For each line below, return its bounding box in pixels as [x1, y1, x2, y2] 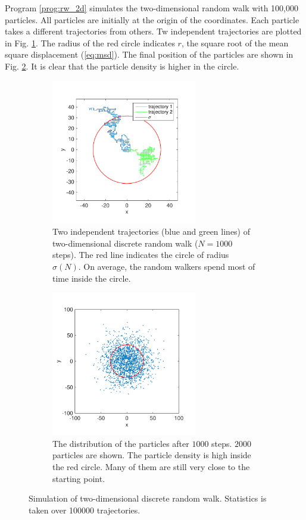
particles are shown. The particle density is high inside [52, 449, 251, 461]
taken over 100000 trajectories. [29, 503, 140, 516]
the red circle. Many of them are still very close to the [52, 460, 250, 472]
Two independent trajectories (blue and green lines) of [52, 225, 251, 238]
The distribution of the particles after [52, 437, 189, 449]
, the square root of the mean [181, 36, 289, 49]
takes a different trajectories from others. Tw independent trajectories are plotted [5, 25, 302, 37]
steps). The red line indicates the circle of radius [52, 248, 229, 261]
